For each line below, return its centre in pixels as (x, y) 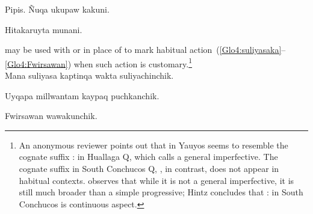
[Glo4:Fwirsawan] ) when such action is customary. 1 (99, 63)
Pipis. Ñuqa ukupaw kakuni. (57, 9)
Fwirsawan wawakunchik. (51, 116)
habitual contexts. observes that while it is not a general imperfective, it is (156, 180)
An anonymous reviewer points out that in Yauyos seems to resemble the (153, 145)
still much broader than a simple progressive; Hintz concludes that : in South (161, 192)
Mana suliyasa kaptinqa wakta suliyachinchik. (89, 75)
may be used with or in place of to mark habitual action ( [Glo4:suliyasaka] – (145, 50)
